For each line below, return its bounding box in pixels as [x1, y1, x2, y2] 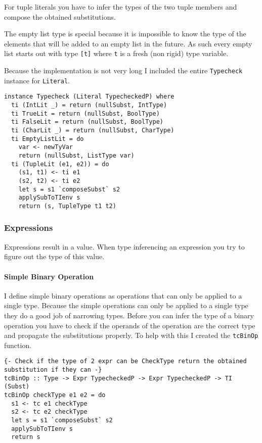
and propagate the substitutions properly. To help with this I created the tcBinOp [4, 330, 258, 340]
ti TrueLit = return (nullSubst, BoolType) [11, 110, 160, 117]
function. [4, 339, 32, 350]
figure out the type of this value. [4, 251, 105, 262]
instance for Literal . [4, 75, 70, 85]
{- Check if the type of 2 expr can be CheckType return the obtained [4, 358, 247, 365]
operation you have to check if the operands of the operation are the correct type [4, 320, 255, 330]
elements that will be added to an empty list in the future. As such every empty [4, 38, 252, 48]
